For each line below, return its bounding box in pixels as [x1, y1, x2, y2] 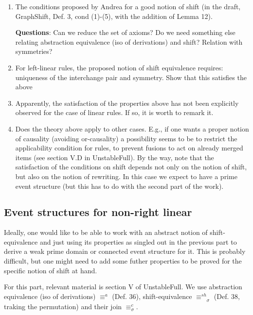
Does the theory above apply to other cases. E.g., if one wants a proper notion [15, 123, 249, 133]
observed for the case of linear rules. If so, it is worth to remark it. [15, 107, 214, 117]
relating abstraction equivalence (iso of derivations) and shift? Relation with [15, 36, 243, 47]
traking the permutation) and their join [4, 301, 122, 312]
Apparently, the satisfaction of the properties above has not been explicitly [15, 98, 239, 108]
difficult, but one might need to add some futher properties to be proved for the [4, 256, 242, 266]
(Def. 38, [214, 291, 240, 301]
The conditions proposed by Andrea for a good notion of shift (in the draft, [15, 1, 241, 11]
